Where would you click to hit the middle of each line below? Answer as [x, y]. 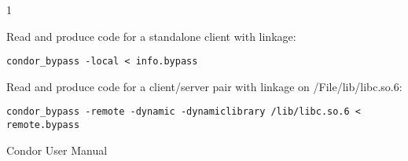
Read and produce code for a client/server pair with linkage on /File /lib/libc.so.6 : [204, 86]
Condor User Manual [57, 150]
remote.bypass [43, 125]
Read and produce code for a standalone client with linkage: [151, 36]
